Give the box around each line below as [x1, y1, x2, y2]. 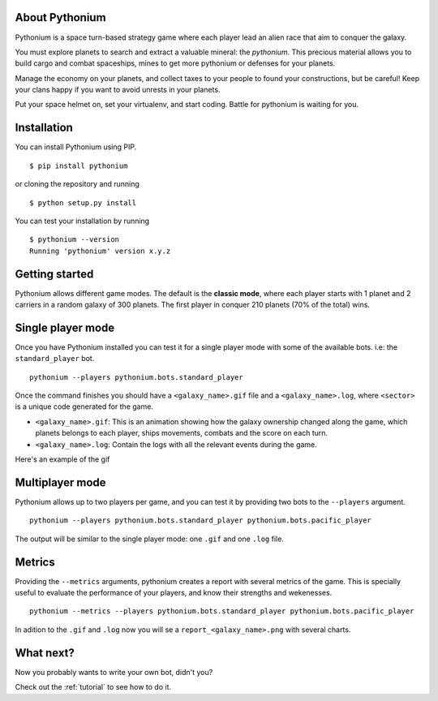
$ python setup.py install [29, 198, 137, 207]
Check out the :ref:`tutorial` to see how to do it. [15, 682, 172, 692]
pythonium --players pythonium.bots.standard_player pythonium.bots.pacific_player [29, 516, 372, 525]
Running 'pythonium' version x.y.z [29, 246, 171, 256]
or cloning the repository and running [15, 179, 140, 189]
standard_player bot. [15, 354, 95, 363]
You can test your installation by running [15, 216, 150, 226]
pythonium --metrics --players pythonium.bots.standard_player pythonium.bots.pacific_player [29, 607, 414, 616]
